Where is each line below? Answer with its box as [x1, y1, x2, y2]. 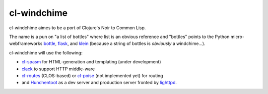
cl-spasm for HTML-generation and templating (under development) [21, 59, 161, 65]
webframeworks [9, 41, 43, 47]
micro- [230, 34, 245, 40]
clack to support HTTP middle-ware [21, 66, 95, 72]
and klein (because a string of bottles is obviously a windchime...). [69, 41, 205, 47]
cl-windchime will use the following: [9, 49, 83, 55]
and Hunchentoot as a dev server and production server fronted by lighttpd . [21, 80, 177, 86]
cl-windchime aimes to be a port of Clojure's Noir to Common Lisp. [9, 25, 146, 31]
